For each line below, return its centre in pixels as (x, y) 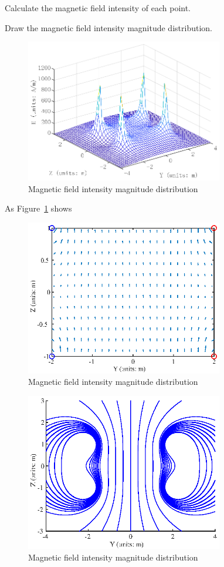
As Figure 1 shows (38, 208)
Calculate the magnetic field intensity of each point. (98, 8)
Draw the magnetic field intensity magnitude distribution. (108, 27)
